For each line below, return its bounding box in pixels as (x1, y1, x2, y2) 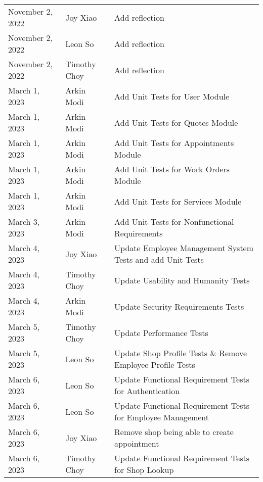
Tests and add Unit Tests (114, 254, 204, 265)
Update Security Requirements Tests (114, 300, 244, 312)
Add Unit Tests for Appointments (114, 137, 234, 149)
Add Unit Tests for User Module (114, 90, 230, 102)
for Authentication (114, 385, 180, 397)
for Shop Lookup (114, 464, 174, 475)
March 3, (8, 216, 40, 227)
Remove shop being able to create (114, 426, 234, 438)
